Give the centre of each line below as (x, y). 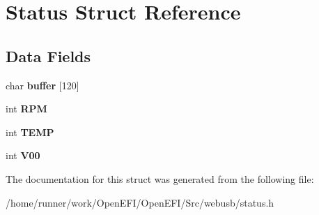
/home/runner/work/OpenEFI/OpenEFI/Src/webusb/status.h (140, 202)
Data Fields (48, 55)
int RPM (26, 109)
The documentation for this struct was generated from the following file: (160, 178)
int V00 (23, 155)
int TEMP (30, 132)
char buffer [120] (42, 85)
